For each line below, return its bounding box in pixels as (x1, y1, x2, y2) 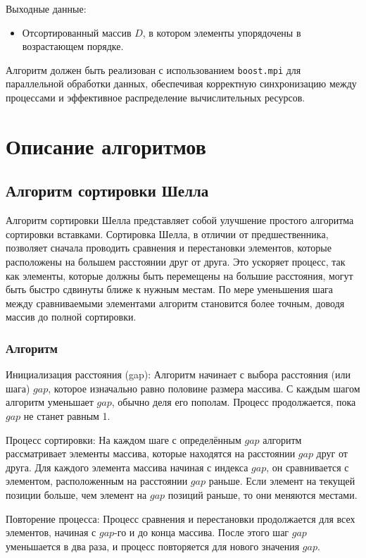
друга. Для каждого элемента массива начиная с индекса (6, 459, 248, 474)
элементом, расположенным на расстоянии (6, 473, 188, 488)
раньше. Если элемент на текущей (208, 473, 355, 488)
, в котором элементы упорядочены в (142, 25, 301, 39)
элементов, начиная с (6, 525, 96, 540)
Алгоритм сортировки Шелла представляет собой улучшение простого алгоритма (6, 213, 354, 228)
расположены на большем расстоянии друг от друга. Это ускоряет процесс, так (6, 254, 346, 268)
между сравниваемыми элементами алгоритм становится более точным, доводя (6, 295, 345, 310)
